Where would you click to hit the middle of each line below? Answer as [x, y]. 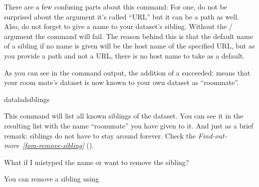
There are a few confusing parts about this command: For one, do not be [116, 6]
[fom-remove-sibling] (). [58, 145]
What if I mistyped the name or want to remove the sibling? [97, 162]
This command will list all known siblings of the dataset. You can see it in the [124, 116]
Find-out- [212, 135]
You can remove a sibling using [52, 179]
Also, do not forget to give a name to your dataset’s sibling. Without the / [119, 26]
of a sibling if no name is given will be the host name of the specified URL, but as [129, 46]
